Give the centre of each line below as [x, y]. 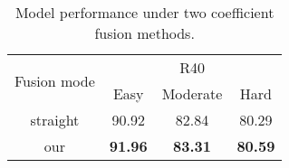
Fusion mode [55, 80]
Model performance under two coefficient [144, 12]
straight [55, 120]
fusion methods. [144, 33]
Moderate [192, 93]
